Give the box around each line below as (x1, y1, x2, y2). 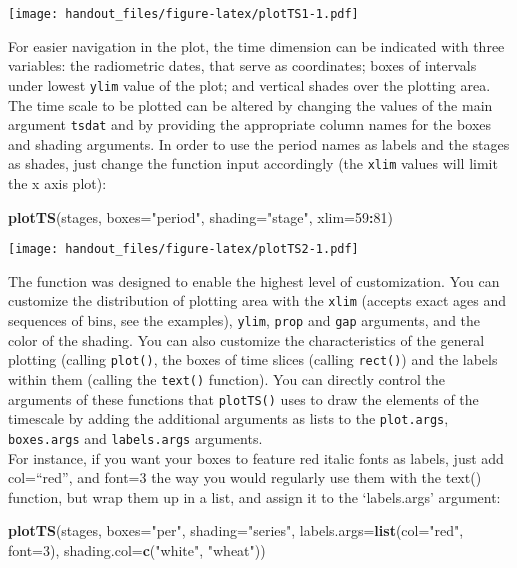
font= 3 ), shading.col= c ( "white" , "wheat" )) (8, 540, 266, 560)
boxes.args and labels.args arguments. (8, 427, 263, 448)
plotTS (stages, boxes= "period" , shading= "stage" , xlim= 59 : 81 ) (8, 206, 393, 227)
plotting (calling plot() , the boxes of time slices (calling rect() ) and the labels (8, 349, 498, 370)
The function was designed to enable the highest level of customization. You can (8, 270, 500, 291)
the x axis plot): (8, 173, 107, 193)
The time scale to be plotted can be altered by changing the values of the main (8, 94, 493, 115)
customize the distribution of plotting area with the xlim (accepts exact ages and (8, 290, 507, 311)
